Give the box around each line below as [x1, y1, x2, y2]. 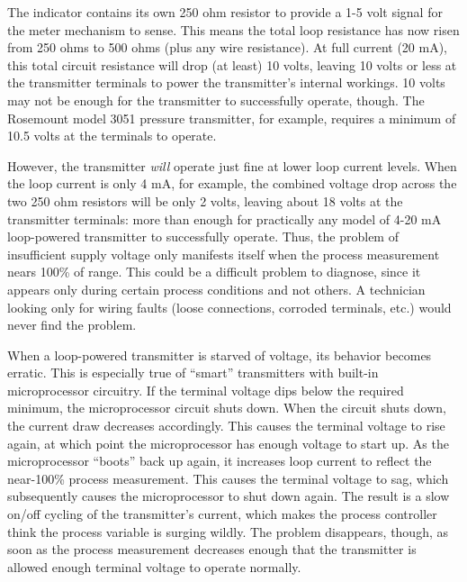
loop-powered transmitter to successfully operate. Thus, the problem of [7, 227, 399, 246]
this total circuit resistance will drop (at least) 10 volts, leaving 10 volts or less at [7, 55, 457, 74]
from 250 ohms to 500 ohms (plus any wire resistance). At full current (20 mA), [7, 38, 447, 57]
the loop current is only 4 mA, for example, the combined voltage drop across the [7, 174, 457, 193]
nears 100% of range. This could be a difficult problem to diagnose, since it [7, 262, 421, 281]
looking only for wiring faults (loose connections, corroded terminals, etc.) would [7, 297, 452, 316]
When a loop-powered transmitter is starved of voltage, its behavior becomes [7, 345, 432, 364]
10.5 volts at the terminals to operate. [7, 126, 217, 145]
